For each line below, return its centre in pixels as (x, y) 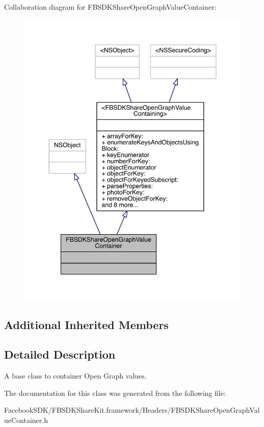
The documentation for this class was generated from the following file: (115, 393)
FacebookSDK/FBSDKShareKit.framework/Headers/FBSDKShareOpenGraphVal (132, 410)
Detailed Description (60, 354)
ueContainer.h (26, 420)
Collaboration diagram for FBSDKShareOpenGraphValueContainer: (110, 7)
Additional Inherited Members (86, 324)
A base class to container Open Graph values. (75, 376)
